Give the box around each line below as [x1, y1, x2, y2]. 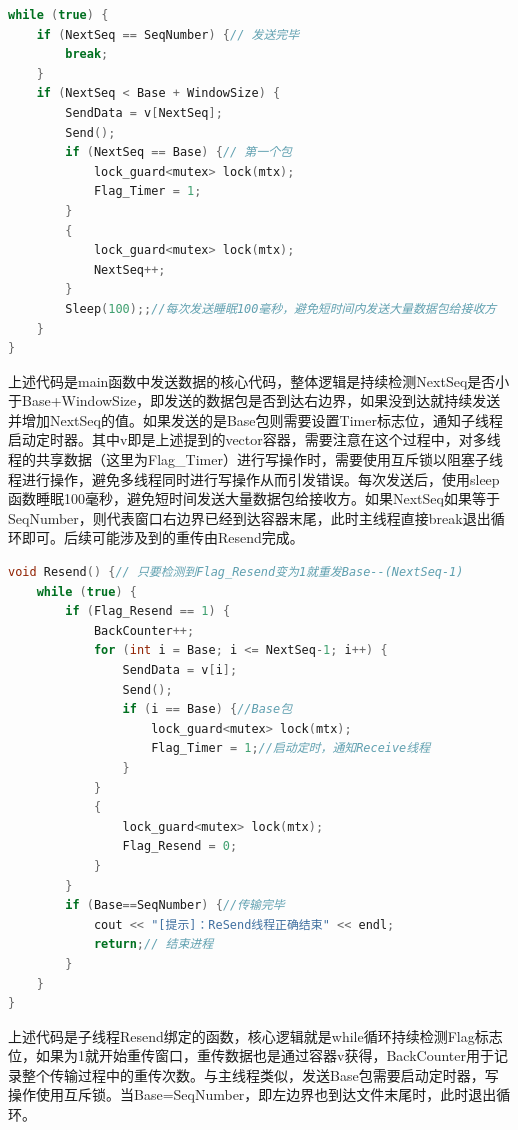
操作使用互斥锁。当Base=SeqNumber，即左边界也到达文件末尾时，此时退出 [8, 1084, 497, 1105]
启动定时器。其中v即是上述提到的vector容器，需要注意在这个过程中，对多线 [8, 429, 501, 450]
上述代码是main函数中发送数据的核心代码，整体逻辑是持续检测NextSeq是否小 [8, 370, 510, 391]
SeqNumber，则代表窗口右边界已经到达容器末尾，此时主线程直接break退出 [8, 507, 491, 528]
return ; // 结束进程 [93, 937, 214, 952]
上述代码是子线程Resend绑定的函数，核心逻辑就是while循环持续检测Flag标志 [8, 1025, 503, 1046]
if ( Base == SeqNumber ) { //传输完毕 [65, 898, 285, 913]
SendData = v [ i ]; [122, 663, 238, 677]
